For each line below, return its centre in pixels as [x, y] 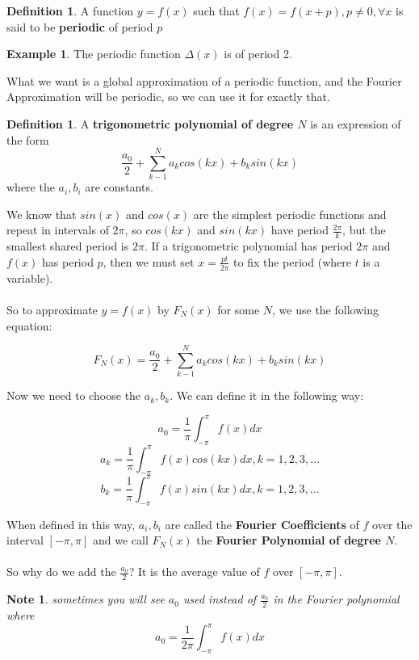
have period [300, 230]
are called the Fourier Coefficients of [262, 524]
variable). [30, 277]
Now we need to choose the [74, 395]
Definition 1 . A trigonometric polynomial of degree [150, 123]
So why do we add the [61, 572]
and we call [121, 540]
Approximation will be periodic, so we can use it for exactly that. [168, 97]
